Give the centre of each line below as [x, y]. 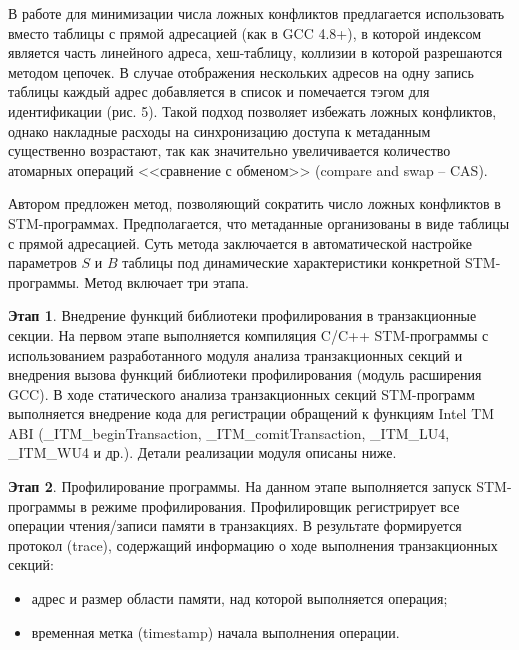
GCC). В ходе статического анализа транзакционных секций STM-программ [241, 393]
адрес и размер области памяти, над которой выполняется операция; [239, 598]
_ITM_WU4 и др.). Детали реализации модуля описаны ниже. [202, 452]
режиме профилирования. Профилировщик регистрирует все [275, 505]
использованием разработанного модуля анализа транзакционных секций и [235, 354]
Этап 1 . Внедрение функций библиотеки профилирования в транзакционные [242, 315]
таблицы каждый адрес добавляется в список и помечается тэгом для [219, 91]
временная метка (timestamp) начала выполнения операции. [215, 631]
